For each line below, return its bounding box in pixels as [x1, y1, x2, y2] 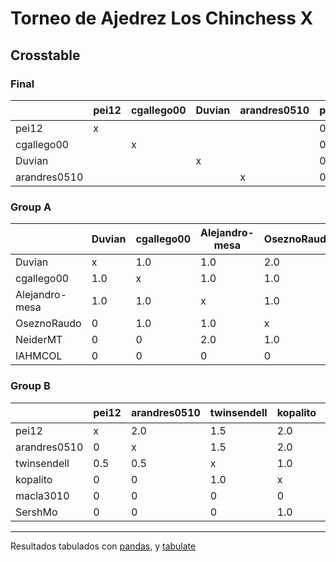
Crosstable [10, 47, 81, 64]
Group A [10, 200, 52, 214]
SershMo [15, 505, 58, 519]
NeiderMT [15, 333, 63, 347]
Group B [10, 379, 51, 393]
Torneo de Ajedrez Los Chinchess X [10, 7, 314, 30]
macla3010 [15, 488, 70, 502]
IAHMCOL [15, 349, 63, 363]
